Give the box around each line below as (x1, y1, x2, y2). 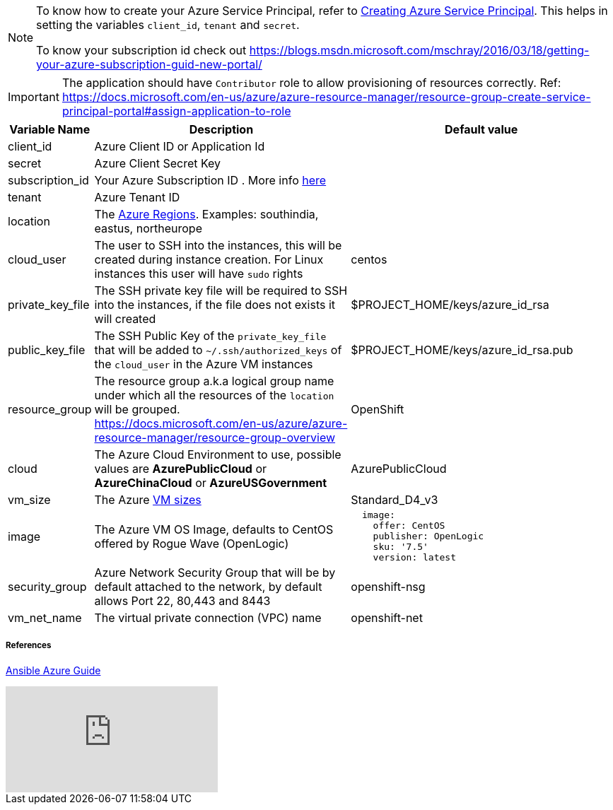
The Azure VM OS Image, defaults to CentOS (94, 522, 334, 536)
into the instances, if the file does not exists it (94, 298, 336, 312)
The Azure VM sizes (94, 493, 202, 507)
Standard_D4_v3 (351, 493, 438, 507)
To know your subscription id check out (36, 43, 247, 57)
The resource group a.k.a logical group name (94, 374, 334, 388)
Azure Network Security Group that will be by (94, 565, 336, 580)
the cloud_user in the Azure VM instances (94, 357, 313, 371)
